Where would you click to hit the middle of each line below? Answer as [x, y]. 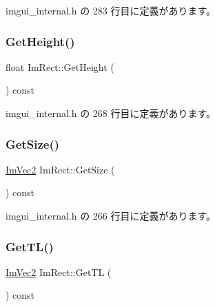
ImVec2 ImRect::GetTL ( [59, 272]
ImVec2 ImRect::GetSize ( [60, 169]
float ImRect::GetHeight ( [60, 66]
